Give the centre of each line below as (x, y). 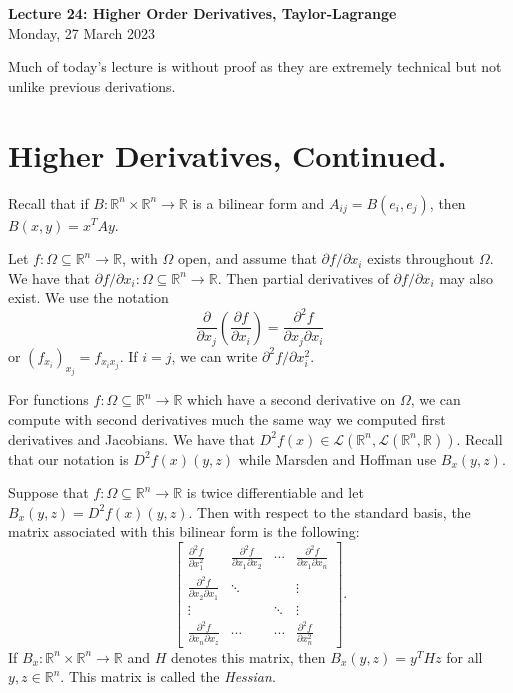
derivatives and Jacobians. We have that (131, 438)
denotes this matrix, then (248, 656)
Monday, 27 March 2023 (82, 32)
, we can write (214, 355)
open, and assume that (247, 258)
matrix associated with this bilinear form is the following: (184, 531)
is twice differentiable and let (275, 492)
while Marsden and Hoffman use (337, 458)
